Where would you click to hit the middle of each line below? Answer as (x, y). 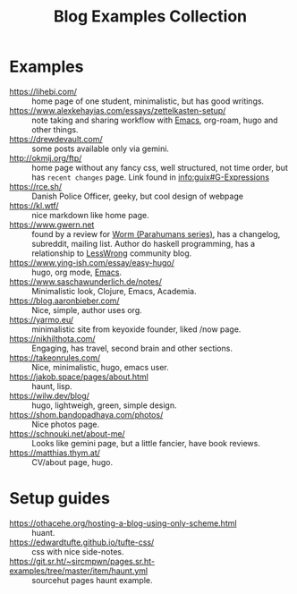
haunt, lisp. (52, 386)
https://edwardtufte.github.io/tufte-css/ (82, 542)
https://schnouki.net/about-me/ (67, 433)
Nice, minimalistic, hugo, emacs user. (100, 367)
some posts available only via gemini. (101, 148)
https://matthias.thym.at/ (55, 453)
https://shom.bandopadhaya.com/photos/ (86, 414)
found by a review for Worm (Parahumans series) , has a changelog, (156, 233)
